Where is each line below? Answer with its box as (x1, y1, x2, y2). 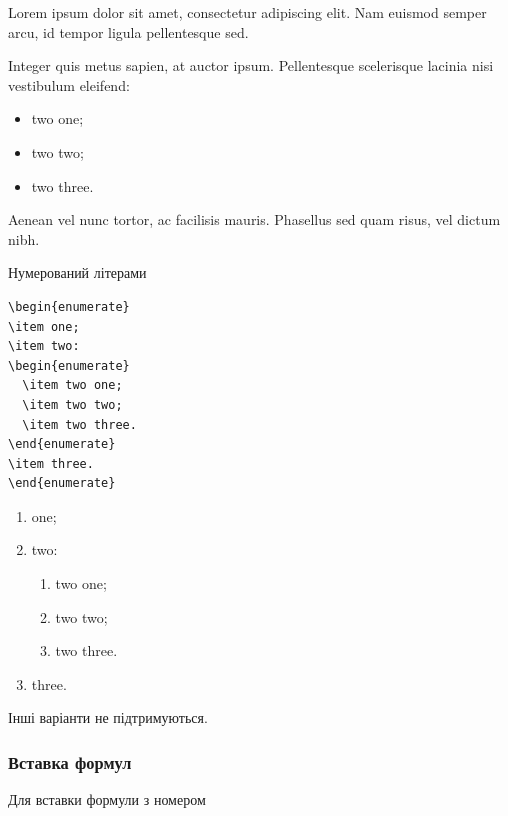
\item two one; (22, 378, 123, 393)
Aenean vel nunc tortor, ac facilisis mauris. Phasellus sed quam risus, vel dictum (8, 209, 501, 230)
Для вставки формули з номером (8, 789, 206, 810)
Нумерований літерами (8, 262, 147, 283)
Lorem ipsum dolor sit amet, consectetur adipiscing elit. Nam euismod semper (8, 2, 487, 22)
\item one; (8, 319, 80, 334)
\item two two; (22, 397, 123, 412)
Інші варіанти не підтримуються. (8, 707, 208, 728)
